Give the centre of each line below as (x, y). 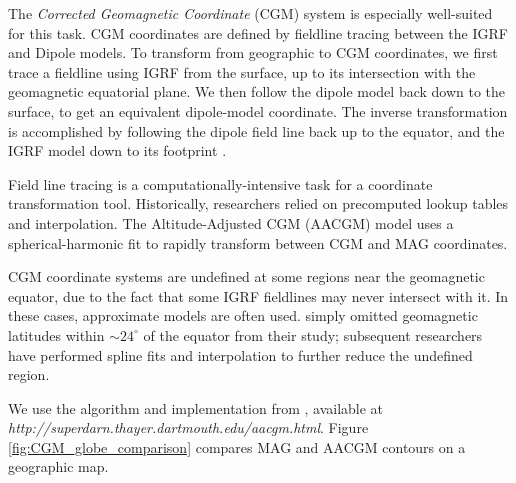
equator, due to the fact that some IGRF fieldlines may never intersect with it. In (258, 295)
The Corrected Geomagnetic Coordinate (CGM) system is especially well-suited (250, 13)
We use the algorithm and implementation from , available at (196, 407)
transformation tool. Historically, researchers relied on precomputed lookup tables (258, 203)
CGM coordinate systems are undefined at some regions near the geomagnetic (246, 276)
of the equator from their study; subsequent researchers (313, 334)
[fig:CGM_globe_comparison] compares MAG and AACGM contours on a (237, 446)
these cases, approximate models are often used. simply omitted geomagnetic (243, 315)
